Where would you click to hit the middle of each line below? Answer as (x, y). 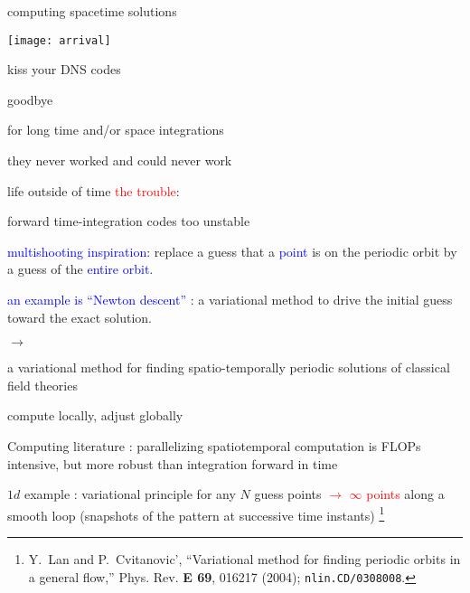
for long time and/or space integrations (116, 130)
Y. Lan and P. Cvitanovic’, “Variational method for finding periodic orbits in (244, 559)
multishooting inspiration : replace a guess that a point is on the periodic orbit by (232, 251)
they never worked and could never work (120, 160)
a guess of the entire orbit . (80, 269)
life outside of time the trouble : (94, 190)
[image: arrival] (59, 40)
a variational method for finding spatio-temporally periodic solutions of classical (229, 367)
